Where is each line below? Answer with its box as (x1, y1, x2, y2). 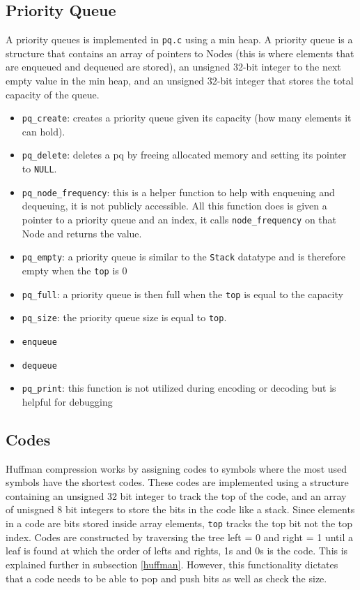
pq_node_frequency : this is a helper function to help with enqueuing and (22, 184, 335, 199)
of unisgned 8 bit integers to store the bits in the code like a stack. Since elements (6, 502, 355, 517)
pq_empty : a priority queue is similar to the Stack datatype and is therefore (22, 249, 345, 264)
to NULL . (22, 161, 57, 176)
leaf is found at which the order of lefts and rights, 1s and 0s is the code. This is (6, 543, 348, 558)
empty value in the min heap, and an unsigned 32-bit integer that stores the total (6, 73, 354, 88)
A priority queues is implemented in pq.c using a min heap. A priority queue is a (6, 32, 353, 47)
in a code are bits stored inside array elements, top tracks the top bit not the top (6, 516, 353, 531)
